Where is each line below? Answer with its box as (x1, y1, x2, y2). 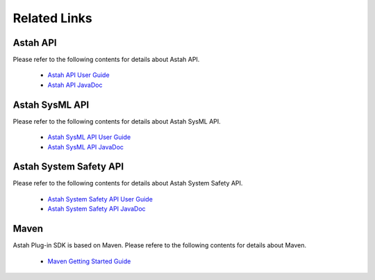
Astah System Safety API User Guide (47, 195, 153, 203)
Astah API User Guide (47, 71, 110, 79)
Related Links (12, 10, 93, 26)
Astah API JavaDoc (47, 81, 103, 89)
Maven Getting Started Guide (47, 257, 131, 265)
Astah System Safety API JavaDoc (47, 205, 146, 213)
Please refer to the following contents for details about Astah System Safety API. (12, 179, 243, 188)
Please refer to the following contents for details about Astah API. (12, 56, 200, 64)
